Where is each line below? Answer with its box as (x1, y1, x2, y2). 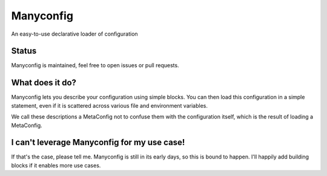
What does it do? (11, 77, 77, 88)
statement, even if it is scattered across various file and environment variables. (11, 102, 208, 109)
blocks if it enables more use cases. (11, 161, 101, 169)
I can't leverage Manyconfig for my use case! (11, 137, 185, 148)
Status (11, 46, 37, 56)
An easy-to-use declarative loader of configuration (11, 30, 139, 37)
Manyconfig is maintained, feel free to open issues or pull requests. (11, 62, 179, 69)
